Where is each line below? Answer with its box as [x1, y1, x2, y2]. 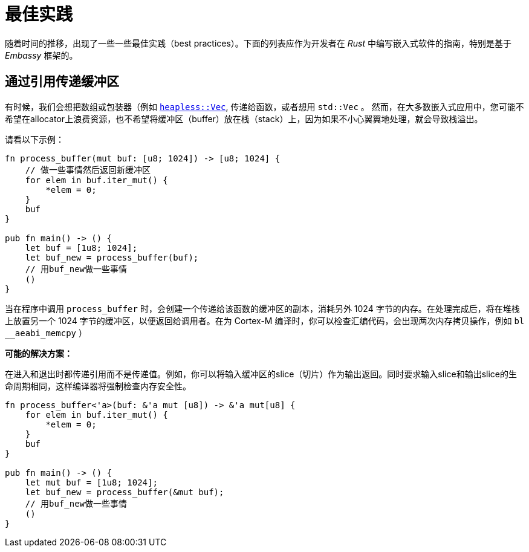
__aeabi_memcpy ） [5, 327, 87, 338]
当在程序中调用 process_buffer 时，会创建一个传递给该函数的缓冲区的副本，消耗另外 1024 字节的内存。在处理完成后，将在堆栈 [5, 303, 520, 314]
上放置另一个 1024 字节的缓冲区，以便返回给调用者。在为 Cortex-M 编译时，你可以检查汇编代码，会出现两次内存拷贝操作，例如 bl [5, 315, 525, 326]
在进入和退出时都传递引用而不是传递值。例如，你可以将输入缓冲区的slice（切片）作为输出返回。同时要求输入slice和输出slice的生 [5, 368, 517, 379]
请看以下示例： [5, 134, 64, 144]
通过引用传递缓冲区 [5, 74, 119, 89]
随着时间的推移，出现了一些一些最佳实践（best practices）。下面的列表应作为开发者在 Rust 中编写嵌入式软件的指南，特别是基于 [5, 37, 512, 48]
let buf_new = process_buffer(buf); [25, 252, 199, 262]
